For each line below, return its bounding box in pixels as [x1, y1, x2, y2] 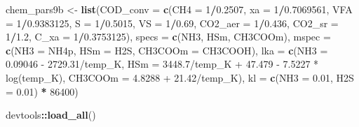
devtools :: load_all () [6, 107, 96, 122]
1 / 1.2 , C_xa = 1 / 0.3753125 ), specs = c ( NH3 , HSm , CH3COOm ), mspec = [6, 29, 331, 44]
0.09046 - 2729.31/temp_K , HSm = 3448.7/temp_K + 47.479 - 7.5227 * [6, 57, 319, 71]
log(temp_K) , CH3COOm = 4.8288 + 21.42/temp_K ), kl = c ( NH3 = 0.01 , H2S [6, 70, 354, 84]
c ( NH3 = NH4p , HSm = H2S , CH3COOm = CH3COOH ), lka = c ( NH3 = [6, 43, 328, 57]
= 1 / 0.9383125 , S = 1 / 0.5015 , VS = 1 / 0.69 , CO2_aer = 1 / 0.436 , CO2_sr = [6, 15, 339, 30]
